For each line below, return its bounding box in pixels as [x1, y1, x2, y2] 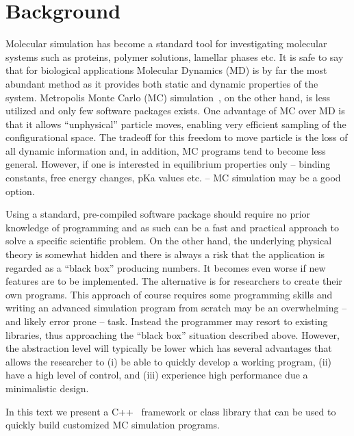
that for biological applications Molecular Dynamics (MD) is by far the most [5, 63, 327, 77]
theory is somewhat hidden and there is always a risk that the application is [5, 247, 325, 261]
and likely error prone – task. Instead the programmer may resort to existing [5, 314, 328, 328]
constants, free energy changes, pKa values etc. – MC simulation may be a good [5, 170, 341, 185]
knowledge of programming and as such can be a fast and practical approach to [5, 220, 339, 234]
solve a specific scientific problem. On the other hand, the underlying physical [5, 233, 332, 248]
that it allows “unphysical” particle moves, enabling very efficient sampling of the [5, 116, 346, 131]
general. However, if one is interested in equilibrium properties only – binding [5, 157, 331, 171]
